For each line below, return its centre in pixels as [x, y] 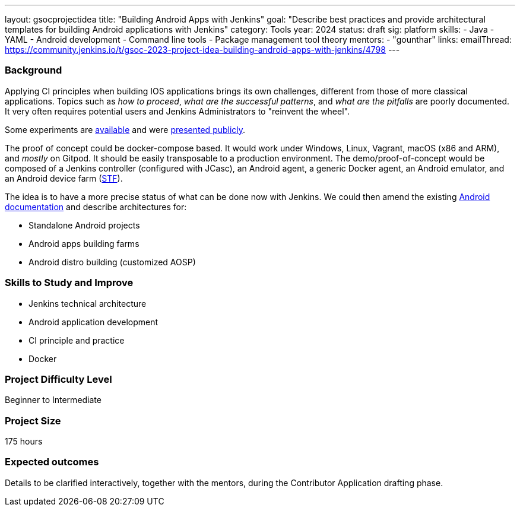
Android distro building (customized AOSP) [112, 262]
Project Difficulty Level [58, 379]
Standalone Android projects [84, 225]
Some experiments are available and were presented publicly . [125, 129]
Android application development [93, 322]
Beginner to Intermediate [53, 400]
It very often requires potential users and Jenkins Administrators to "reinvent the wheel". [177, 111]
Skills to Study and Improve [69, 283]
